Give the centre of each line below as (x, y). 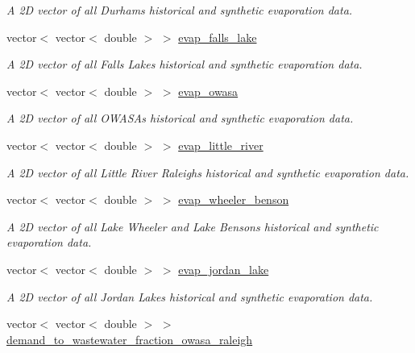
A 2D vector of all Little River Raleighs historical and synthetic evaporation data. (208, 172)
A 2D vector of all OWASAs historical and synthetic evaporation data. (180, 118)
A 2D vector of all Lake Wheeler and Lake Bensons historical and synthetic (193, 226)
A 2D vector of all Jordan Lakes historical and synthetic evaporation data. (190, 296)
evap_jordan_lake (224, 269)
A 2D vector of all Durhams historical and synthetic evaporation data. (180, 10)
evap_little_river (221, 145)
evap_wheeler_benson (234, 199)
